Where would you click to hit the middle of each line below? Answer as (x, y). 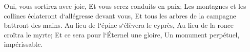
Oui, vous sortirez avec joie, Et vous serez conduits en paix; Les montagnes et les (125, 6)
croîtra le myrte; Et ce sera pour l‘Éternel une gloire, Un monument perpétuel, (122, 34)
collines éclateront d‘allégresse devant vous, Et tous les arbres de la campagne (120, 15)
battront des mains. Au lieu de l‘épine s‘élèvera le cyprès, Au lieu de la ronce (119, 25)
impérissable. (23, 44)
